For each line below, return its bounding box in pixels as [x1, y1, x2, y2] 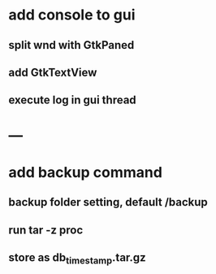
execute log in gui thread [8, 94, 136, 107]
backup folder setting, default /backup [8, 195, 209, 209]
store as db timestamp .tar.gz [8, 250, 146, 267]
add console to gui [8, 6, 136, 24]
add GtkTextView [8, 65, 97, 79]
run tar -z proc [8, 223, 84, 237]
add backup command [8, 163, 162, 181]
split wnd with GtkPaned [8, 38, 135, 52]
